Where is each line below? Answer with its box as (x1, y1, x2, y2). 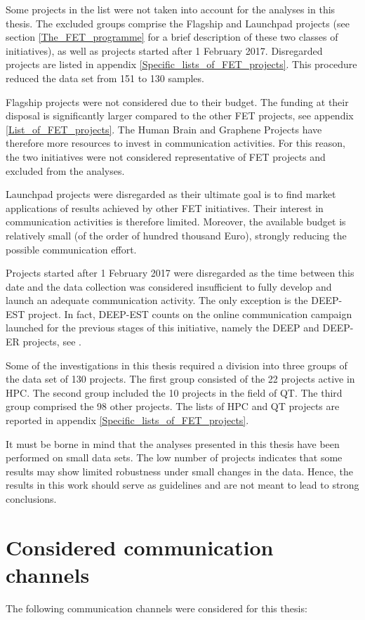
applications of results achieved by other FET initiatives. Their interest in (6, 200, 324, 215)
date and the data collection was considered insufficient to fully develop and (6, 279, 332, 293)
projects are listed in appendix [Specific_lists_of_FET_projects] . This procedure (6, 57, 357, 72)
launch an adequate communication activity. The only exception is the (6, 293, 308, 308)
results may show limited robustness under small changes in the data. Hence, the (6, 463, 353, 478)
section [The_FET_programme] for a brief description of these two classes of (6, 29, 338, 44)
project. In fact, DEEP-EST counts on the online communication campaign (28, 306, 352, 321)
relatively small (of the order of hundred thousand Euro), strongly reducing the (6, 227, 347, 242)
